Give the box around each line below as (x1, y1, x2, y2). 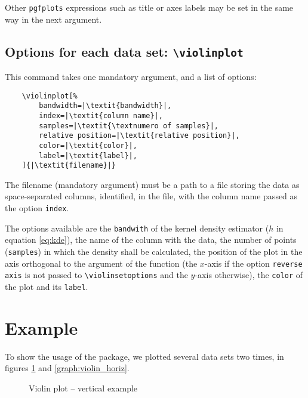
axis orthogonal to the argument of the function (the (5, 257, 198, 269)
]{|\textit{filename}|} (21, 161, 116, 170)
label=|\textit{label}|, (39, 151, 137, 160)
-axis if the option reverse (204, 257, 303, 269)
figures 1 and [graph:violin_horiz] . (5, 362, 130, 374)
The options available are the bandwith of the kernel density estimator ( (5, 221, 269, 234)
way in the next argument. (5, 13, 102, 25)
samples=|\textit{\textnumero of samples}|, (39, 121, 218, 130)
